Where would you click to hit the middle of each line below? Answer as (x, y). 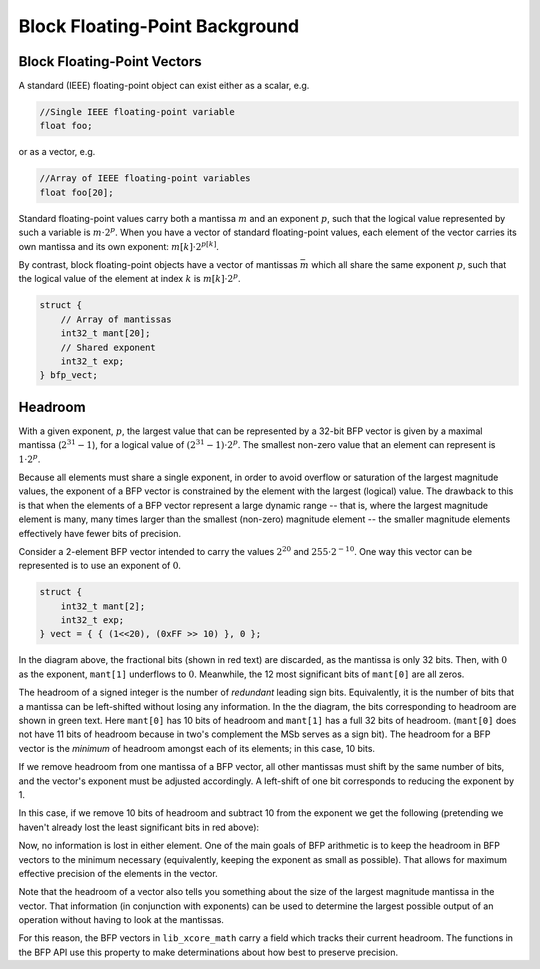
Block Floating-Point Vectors (110, 61)
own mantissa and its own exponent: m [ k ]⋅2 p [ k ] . (119, 245)
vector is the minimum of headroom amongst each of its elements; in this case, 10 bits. (196, 748)
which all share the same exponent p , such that (409, 264)
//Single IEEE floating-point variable (137, 112)
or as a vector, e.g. (57, 152)
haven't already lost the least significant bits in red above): (139, 827)
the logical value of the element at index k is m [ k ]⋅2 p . (129, 278)
